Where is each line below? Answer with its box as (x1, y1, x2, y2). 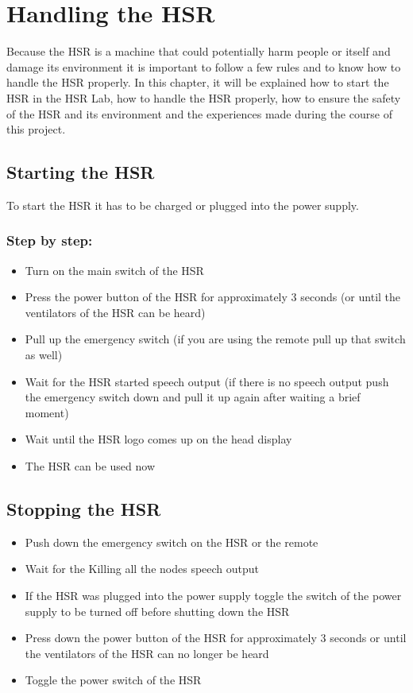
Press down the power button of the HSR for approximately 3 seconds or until (25, 629, 407, 646)
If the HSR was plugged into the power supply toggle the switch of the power (25, 587, 402, 604)
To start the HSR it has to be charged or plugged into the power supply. (6, 196, 359, 213)
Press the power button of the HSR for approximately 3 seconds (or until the (25, 288, 401, 305)
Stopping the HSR (6, 497, 161, 521)
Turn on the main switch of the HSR (25, 261, 204, 278)
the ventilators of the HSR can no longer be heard (25, 645, 269, 661)
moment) (25, 404, 69, 420)
